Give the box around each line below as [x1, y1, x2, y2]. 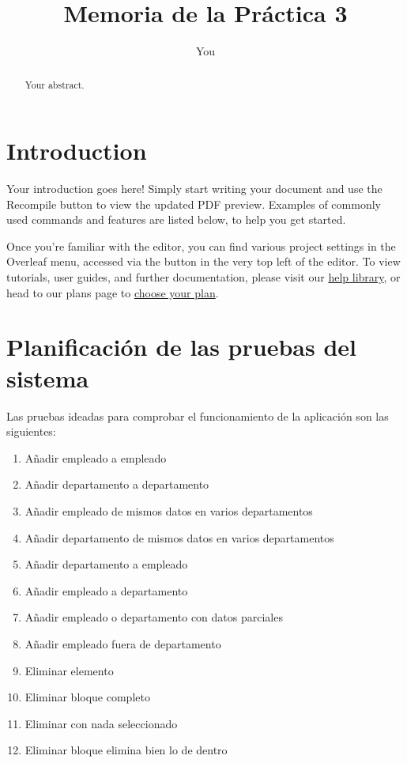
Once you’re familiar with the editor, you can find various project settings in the [6, 237, 396, 254]
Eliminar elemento [24, 662, 114, 678]
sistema [6, 361, 89, 394]
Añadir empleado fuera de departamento [24, 635, 221, 652]
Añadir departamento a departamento [24, 476, 209, 493]
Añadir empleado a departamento [24, 582, 188, 599]
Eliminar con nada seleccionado [24, 715, 178, 731]
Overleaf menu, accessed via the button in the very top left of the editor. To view [6, 253, 401, 270]
